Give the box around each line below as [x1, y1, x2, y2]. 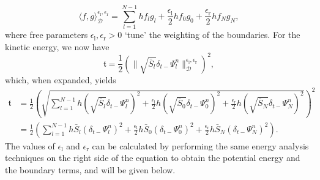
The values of [5, 139, 55, 152]
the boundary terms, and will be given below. [5, 163, 176, 176]
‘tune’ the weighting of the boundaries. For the [124, 28, 300, 41]
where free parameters [5, 28, 88, 41]
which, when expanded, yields [5, 73, 116, 86]
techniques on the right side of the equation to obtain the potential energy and [5, 151, 300, 164]
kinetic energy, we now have [5, 40, 110, 53]
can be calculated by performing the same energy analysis [92, 139, 309, 152]
